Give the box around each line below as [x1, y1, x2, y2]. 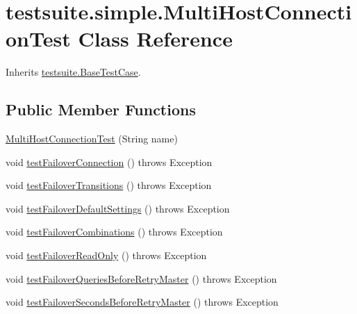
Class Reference [78, 24, 233, 53]
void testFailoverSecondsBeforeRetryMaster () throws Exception [6, 295, 279, 309]
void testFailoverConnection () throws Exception [6, 154, 213, 169]
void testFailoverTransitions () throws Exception [6, 178, 212, 192]
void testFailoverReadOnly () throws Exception [6, 248, 207, 263]
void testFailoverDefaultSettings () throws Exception [6, 201, 230, 215]
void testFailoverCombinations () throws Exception [6, 224, 223, 239]
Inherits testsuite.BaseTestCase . [6, 65, 141, 79]
